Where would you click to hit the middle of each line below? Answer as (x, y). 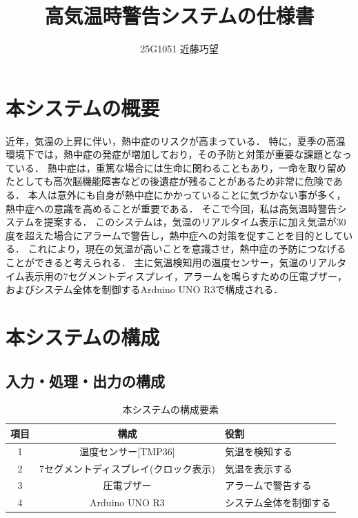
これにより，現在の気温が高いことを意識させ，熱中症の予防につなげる (187, 249)
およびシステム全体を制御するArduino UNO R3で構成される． (145, 289)
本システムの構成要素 (171, 409)
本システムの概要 (83, 107)
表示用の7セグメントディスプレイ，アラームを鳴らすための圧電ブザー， (186, 276)
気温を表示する (258, 468)
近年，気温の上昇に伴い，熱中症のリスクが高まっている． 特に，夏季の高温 (176, 140)
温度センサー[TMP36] (127, 451)
